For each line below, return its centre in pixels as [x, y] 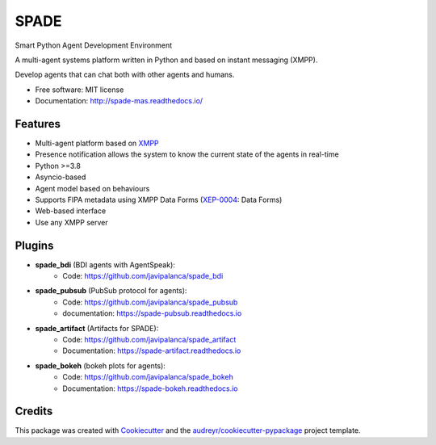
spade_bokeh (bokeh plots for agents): [100, 365]
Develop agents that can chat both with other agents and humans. [125, 75]
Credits [34, 411]
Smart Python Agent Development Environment [94, 45]
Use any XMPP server [71, 222]
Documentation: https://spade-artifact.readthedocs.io [152, 351]
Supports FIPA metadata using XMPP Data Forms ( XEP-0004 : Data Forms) [159, 199]
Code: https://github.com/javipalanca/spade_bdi [143, 276]
